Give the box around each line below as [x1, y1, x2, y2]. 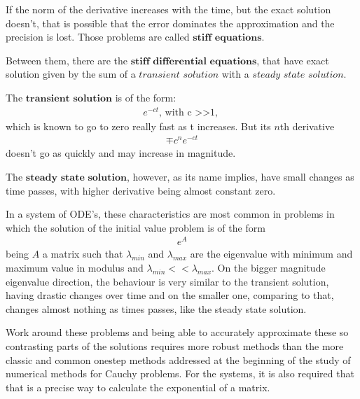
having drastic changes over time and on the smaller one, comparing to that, [6, 288, 334, 302]
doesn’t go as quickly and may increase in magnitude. [6, 146, 236, 160]
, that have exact [256, 52, 329, 67]
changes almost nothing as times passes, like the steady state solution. [6, 301, 307, 316]
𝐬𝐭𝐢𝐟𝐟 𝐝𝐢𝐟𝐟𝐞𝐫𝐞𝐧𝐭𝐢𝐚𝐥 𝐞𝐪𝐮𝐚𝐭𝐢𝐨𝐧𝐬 [130, 56, 257, 66]
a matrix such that [42, 246, 123, 261]
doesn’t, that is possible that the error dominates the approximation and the [6, 15, 335, 30]
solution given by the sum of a [6, 66, 136, 81]
